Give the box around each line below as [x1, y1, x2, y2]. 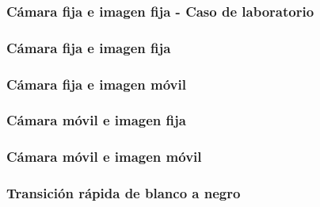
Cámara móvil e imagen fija [6, 110, 186, 130]
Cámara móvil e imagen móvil [6, 147, 202, 167]
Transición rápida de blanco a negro [6, 183, 241, 203]
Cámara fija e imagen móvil [6, 74, 186, 94]
